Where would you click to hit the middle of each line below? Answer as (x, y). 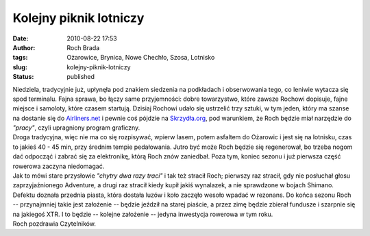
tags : (20, 58)
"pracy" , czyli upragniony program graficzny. (76, 128)
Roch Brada (83, 47)
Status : (23, 77)
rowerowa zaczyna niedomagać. (59, 166)
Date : (21, 38)
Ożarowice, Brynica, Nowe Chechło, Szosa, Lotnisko (141, 58)
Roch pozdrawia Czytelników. (54, 224)
